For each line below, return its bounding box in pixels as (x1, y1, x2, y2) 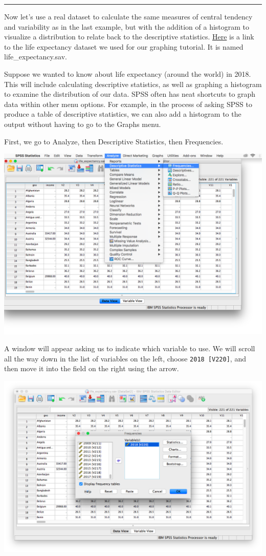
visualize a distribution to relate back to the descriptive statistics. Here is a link (4, 31, 254, 42)
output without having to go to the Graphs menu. (4, 118, 161, 129)
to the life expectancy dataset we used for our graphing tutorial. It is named (4, 41, 243, 52)
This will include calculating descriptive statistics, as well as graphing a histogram (4, 78, 262, 89)
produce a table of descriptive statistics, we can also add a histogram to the (4, 109, 241, 119)
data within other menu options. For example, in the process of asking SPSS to (4, 98, 253, 109)
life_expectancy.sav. (4, 51, 67, 62)
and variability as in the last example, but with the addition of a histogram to (4, 21, 250, 32)
